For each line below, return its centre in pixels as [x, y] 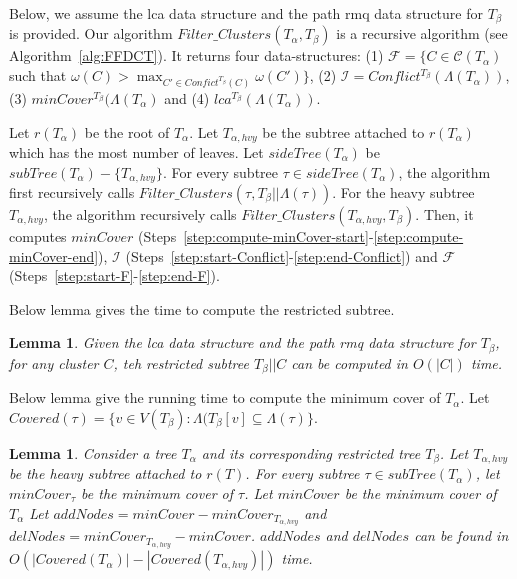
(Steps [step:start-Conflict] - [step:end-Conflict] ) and [281, 255]
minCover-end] [54, 255]
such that [38, 75]
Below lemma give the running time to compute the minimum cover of [225, 397]
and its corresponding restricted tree [311, 452]
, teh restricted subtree [181, 362]
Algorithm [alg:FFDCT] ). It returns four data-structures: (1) [196, 55]
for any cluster [54, 362]
